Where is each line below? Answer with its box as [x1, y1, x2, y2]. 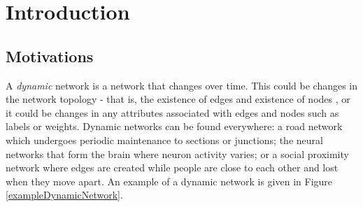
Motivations [6, 45, 94, 66]
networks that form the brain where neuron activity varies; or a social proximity [6, 146, 349, 161]
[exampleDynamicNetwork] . [6, 187, 123, 202]
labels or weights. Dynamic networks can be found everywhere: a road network [6, 119, 343, 134]
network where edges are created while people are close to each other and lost [6, 160, 339, 175]
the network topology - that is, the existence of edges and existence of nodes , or [6, 92, 350, 106]
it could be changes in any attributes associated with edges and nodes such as [6, 105, 339, 120]
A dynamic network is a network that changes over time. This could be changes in [6, 78, 358, 92]
